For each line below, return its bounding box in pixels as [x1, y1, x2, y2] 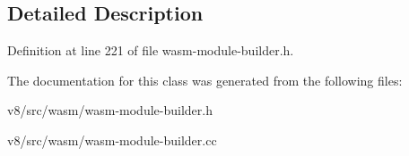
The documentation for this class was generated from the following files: [7, 70, 403, 89]
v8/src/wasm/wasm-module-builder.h [7, 101, 213, 119]
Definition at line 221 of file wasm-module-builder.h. [7, 41, 294, 60]
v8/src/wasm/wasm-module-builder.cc [7, 130, 217, 149]
